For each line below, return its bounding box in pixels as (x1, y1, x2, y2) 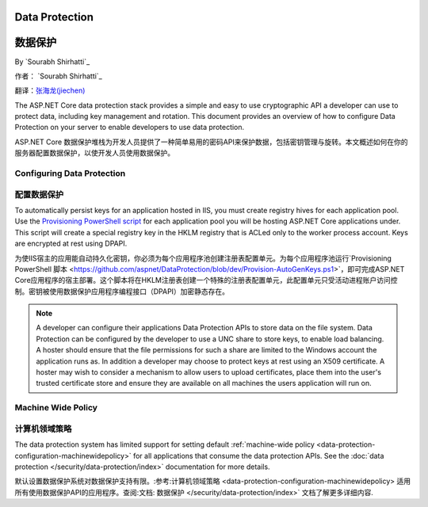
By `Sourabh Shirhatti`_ (14, 56, 90, 67)
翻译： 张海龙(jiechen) (14, 86, 86, 95)
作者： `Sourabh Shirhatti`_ (14, 71, 102, 81)
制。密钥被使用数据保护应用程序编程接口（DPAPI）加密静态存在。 (14, 286, 230, 296)
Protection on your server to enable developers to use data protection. (14, 123, 245, 132)
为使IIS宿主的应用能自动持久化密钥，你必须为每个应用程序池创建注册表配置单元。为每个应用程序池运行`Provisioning (14, 253, 392, 263)
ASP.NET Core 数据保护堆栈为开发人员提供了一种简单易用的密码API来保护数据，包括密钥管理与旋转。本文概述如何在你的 (14, 137, 408, 147)
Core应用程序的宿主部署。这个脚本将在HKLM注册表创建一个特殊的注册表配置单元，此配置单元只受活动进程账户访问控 (14, 276, 398, 285)
